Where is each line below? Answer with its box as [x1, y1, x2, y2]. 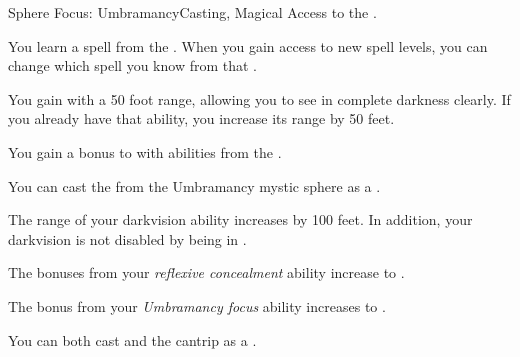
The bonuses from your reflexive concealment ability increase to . [8, 262, 405, 283]
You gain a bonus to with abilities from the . [8, 141, 282, 162]
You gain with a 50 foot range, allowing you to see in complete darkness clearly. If [8, 88, 511, 109]
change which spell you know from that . [8, 55, 258, 76]
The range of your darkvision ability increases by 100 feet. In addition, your [8, 209, 473, 230]
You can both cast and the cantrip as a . [8, 329, 257, 350]
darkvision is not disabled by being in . [8, 228, 247, 249]
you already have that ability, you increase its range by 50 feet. [8, 108, 395, 129]
